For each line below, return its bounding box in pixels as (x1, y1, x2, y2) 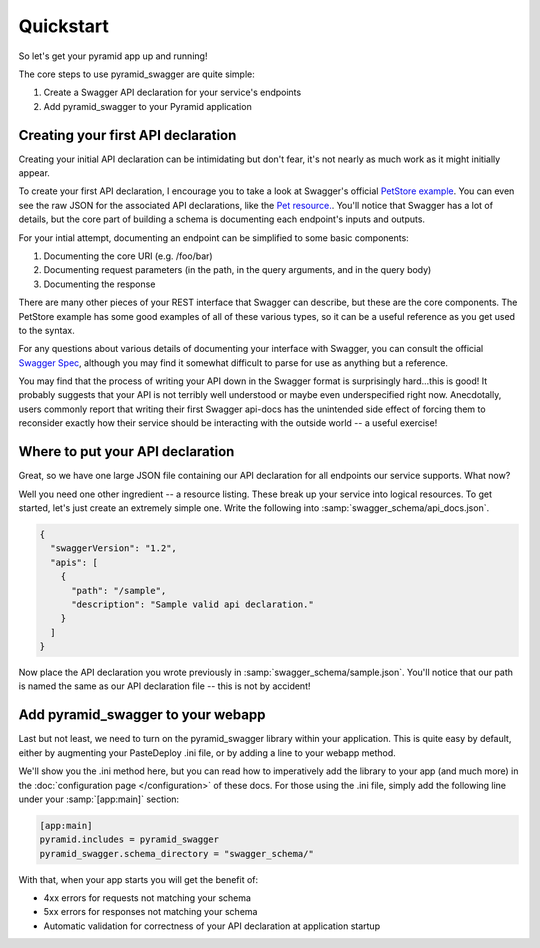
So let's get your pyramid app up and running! (18, 50, 208, 62)
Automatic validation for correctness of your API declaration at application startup (43, 920, 380, 932)
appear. (18, 167, 50, 179)
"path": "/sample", (71, 585, 167, 596)
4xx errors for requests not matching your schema (43, 892, 252, 904)
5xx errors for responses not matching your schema (43, 906, 258, 918)
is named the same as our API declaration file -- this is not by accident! (18, 680, 311, 692)
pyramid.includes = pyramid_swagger (39, 834, 220, 845)
